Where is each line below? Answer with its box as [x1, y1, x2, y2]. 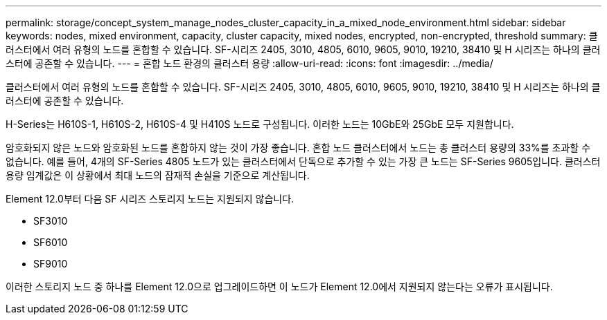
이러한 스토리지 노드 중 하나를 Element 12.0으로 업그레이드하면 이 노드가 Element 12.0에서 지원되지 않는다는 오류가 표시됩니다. [6, 281, 553, 292]
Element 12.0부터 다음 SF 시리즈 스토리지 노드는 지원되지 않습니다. [6, 193, 294, 205]
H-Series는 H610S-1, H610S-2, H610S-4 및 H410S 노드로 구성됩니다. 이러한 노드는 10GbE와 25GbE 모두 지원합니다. [6, 118, 514, 130]
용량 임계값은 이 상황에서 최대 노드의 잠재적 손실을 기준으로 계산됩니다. [6, 169, 310, 181]
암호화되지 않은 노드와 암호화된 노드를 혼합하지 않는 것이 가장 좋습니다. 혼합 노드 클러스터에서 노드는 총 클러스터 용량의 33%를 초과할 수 [6, 142, 591, 153]
